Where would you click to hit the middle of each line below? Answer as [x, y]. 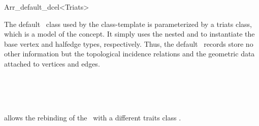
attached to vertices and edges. [52, 63]
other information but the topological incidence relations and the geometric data [129, 54]
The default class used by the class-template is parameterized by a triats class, [128, 24]
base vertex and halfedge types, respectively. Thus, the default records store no [129, 43]
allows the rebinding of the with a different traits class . [93, 118]
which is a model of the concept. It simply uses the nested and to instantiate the [129, 34]
